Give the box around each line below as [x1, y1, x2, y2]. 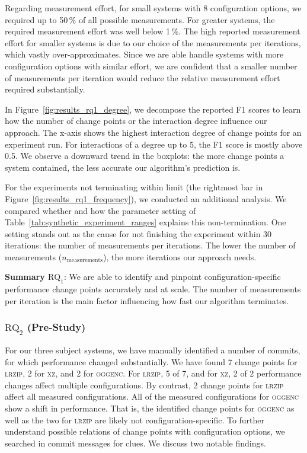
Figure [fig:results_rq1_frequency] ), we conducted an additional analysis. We [5, 192, 287, 205]
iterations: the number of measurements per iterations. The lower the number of [5, 239, 296, 251]
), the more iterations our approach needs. [103, 250, 257, 263]
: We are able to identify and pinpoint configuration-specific [63, 270, 281, 283]
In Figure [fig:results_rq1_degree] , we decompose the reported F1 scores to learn [5, 103, 301, 115]
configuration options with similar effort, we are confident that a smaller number [5, 59, 298, 72]
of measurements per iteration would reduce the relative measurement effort [5, 71, 280, 84]
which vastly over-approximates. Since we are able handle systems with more [5, 48, 284, 60]
